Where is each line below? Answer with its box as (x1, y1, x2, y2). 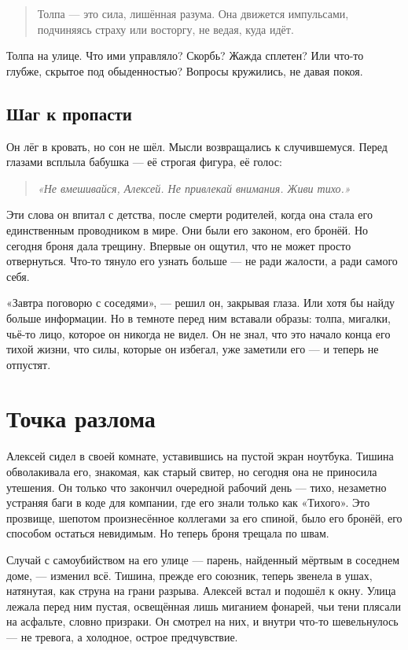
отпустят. (6, 356, 51, 372)
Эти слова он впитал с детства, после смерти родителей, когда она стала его (6, 206, 373, 223)
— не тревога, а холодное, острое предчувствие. (6, 628, 238, 644)
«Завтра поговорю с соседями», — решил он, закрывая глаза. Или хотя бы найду (6, 294, 395, 311)
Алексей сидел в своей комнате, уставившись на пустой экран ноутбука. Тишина (6, 448, 394, 464)
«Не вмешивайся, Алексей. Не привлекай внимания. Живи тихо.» (37, 179, 351, 196)
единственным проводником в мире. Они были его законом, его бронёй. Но (6, 221, 368, 238)
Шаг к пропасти (6, 101, 132, 125)
